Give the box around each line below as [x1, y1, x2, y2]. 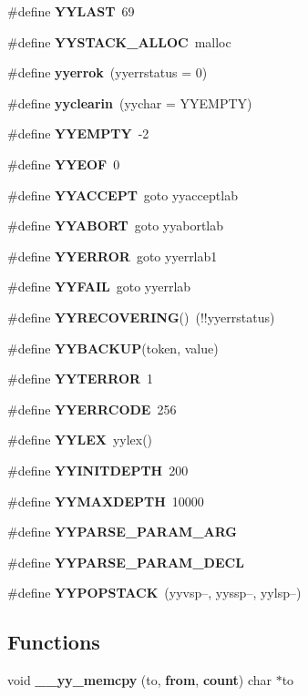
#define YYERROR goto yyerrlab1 [7, 246, 218, 265]
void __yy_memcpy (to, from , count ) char [7, 670, 272, 690]
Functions [7, 628, 100, 656]
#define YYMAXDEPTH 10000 [7, 491, 204, 510]
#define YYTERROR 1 [7, 369, 154, 388]
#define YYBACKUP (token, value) [7, 338, 219, 357]
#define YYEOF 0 [7, 154, 120, 173]
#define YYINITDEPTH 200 [7, 460, 189, 479]
